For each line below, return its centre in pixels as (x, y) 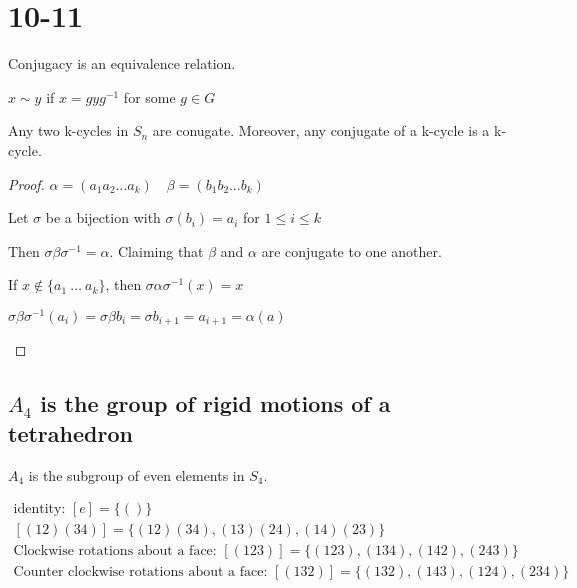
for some (149, 96)
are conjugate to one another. (351, 250)
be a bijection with (103, 217)
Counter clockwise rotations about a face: (140, 572)
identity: (39, 509)
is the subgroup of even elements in (136, 474)
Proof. (26, 183)
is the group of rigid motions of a (215, 403)
